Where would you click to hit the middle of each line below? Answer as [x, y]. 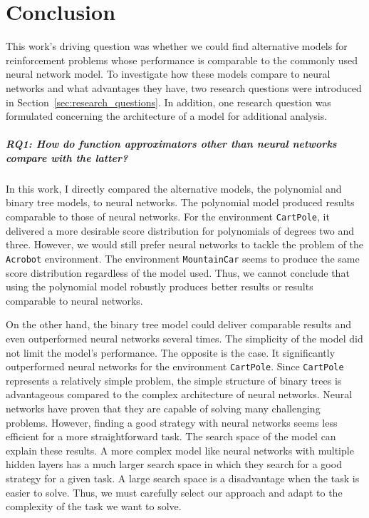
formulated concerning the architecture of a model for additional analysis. [167, 116]
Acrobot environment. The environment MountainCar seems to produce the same [183, 258]
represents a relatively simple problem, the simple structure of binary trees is [174, 380]
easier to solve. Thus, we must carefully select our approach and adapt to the [174, 492]
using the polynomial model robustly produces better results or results [160, 286]
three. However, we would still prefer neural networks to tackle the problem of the [185, 244]
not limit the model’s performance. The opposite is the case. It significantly [171, 352]
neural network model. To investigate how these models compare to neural [168, 74]
